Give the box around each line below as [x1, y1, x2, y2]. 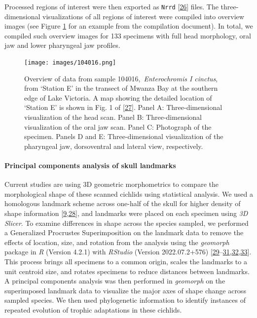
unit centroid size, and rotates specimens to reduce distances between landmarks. [4, 266, 250, 276]
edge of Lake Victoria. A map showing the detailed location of [24, 92, 212, 103]
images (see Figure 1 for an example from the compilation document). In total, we [4, 21, 253, 31]
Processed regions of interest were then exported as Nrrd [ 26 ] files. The [4, 1, 219, 11]
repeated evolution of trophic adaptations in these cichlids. [4, 304, 182, 315]
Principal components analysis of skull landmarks [4, 160, 176, 171]
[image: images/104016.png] [24, 59, 116, 67]
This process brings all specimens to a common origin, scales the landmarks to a [4, 256, 247, 266]
